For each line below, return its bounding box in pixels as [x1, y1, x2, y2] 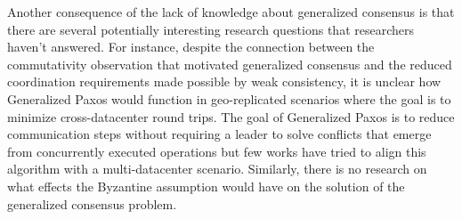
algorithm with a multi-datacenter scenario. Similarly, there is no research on [7, 159, 427, 178]
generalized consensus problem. [7, 194, 177, 213]
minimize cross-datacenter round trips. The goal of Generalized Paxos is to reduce [7, 107, 455, 126]
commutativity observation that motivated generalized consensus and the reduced [7, 54, 452, 73]
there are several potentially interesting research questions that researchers [7, 20, 415, 38]
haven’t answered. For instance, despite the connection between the [7, 37, 375, 56]
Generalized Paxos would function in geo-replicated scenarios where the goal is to [7, 89, 451, 108]
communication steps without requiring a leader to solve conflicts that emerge [7, 125, 432, 143]
